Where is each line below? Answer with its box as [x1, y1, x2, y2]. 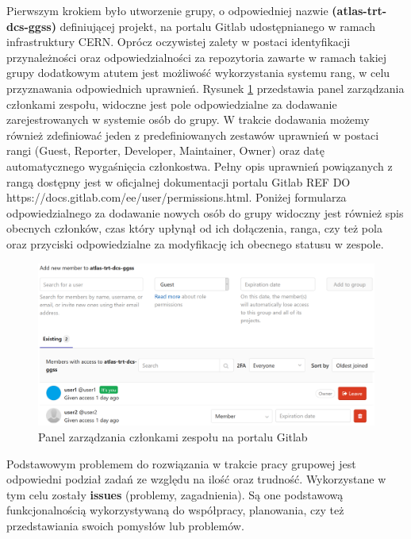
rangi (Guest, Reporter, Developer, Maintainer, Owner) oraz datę [6, 142, 325, 159]
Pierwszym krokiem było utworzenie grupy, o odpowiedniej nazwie [6, 2, 328, 18]
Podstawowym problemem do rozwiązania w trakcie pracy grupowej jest [6, 455, 356, 472]
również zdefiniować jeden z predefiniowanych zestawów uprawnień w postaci [6, 126, 379, 143]
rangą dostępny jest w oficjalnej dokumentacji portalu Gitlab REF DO [6, 173, 351, 190]
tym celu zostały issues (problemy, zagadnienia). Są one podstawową [6, 486, 344, 502]
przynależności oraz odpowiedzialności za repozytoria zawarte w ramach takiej [6, 48, 387, 65]
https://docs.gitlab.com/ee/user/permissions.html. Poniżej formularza [6, 189, 347, 206]
